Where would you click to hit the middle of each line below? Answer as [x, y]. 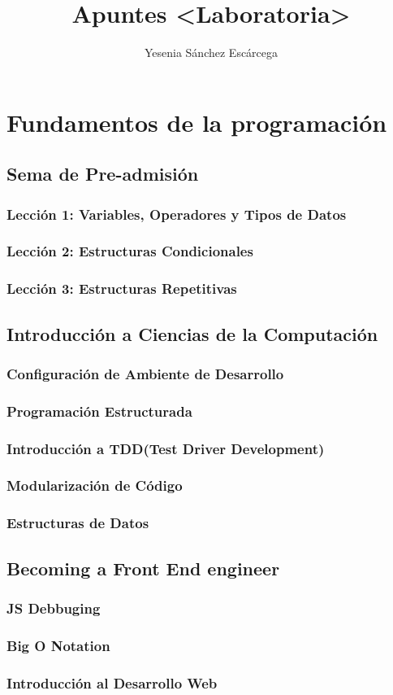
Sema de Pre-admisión [103, 174]
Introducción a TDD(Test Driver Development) [166, 448]
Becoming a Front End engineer [143, 568]
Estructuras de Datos [78, 523]
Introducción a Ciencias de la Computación [192, 333]
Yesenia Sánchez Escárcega [211, 52]
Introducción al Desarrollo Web [112, 682]
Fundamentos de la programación [197, 122]
